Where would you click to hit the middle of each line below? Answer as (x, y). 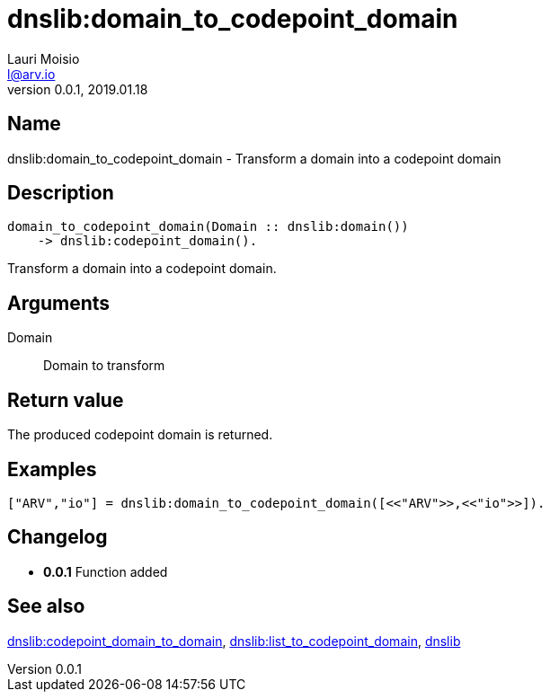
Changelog (58, 537)
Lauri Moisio (44, 58)
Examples (52, 469)
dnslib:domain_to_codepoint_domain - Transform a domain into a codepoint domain (254, 158)
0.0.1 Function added (106, 571)
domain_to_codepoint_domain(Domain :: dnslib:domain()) (208, 227)
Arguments (59, 303)
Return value (66, 400)
